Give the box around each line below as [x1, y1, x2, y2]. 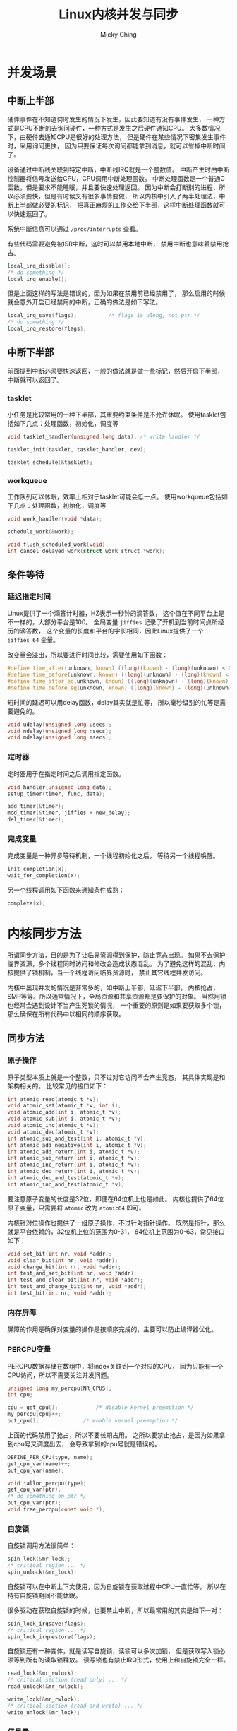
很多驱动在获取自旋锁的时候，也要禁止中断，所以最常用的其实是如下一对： [7, 1606, 224, 1614]
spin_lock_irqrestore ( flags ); [7, 1633, 97, 1641]
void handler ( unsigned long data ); [7, 783, 112, 791]
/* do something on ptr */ [7, 1493, 87, 1500]
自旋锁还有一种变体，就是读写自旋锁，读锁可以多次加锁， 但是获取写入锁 [7, 1647, 219, 1655]
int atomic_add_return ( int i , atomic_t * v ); [7, 1148, 140, 1155]
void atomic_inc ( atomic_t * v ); [7, 1122, 99, 1129]
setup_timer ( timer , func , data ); [7, 790, 106, 797]
